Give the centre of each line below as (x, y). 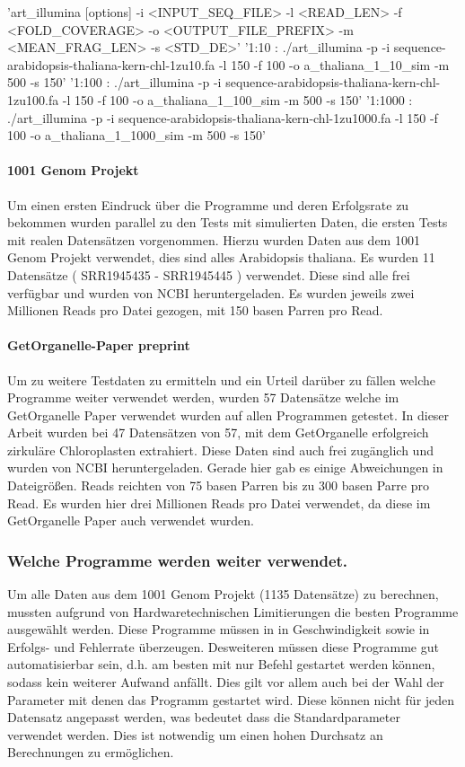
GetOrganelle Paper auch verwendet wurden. (131, 520)
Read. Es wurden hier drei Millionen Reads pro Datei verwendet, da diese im (219, 503)
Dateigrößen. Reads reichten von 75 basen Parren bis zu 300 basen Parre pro (218, 485)
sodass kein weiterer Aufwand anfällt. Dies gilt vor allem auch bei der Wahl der (226, 682)
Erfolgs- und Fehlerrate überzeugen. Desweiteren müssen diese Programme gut (223, 646)
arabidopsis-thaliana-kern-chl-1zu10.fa (111, 64)
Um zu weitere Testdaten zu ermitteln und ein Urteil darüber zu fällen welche (222, 379)
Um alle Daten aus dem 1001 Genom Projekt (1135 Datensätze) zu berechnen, (223, 594)
